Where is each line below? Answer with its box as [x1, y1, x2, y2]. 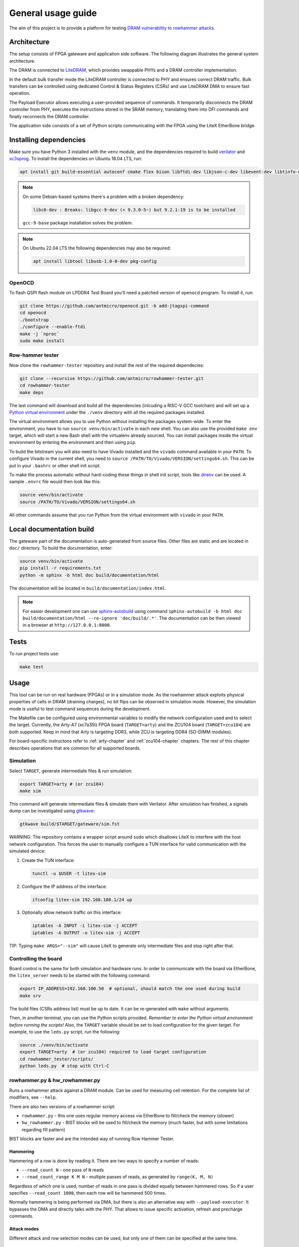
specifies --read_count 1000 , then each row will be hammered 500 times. [9, 1190, 166, 1196]
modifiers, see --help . [9, 1094, 57, 1100]
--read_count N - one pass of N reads [21, 1167, 104, 1173]
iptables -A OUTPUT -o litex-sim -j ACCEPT [32, 930, 141, 935]
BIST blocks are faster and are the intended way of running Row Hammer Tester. [9, 1136, 174, 1142]
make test [19, 664, 44, 670]
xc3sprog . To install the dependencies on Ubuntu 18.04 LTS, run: [9, 156, 142, 162]
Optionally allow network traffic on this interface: [21, 909, 122, 915]
